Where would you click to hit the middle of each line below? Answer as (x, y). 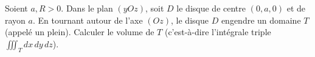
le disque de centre (211, 8)
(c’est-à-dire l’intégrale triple (218, 32)
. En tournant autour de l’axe (88, 20)
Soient (16, 8)
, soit (155, 8)
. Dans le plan (87, 8)
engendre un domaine (261, 20)
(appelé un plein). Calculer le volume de (80, 32)
